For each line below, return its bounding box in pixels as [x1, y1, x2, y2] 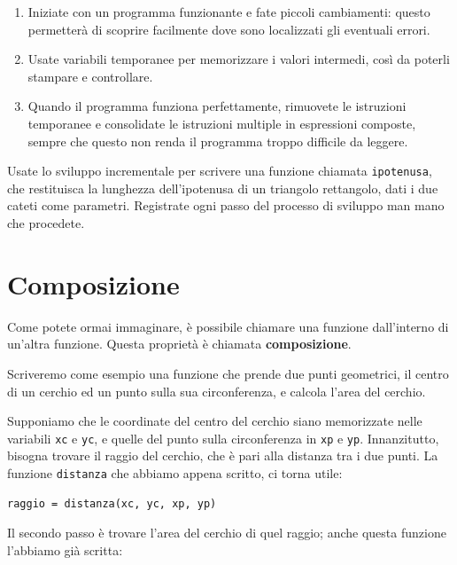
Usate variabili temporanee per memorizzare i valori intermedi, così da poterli [27, 50, 450, 68]
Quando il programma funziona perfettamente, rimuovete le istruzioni [27, 97, 407, 115]
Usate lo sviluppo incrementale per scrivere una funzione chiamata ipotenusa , [7, 161, 432, 180]
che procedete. [7, 214, 85, 231]
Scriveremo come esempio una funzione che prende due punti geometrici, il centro [7, 364, 449, 382]
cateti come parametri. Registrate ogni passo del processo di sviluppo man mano [7, 196, 445, 215]
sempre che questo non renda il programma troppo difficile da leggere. [27, 131, 408, 150]
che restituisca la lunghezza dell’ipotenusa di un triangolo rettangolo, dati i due [7, 178, 438, 197]
